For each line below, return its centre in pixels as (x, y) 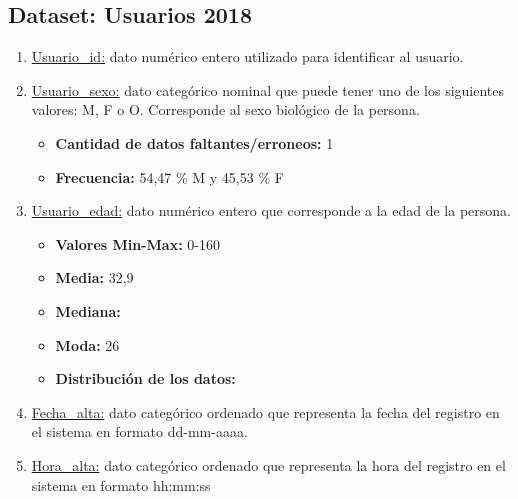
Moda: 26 (87, 344)
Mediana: (88, 310)
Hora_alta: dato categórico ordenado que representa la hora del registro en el (268, 464)
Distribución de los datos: (145, 378)
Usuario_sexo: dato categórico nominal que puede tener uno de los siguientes (268, 89)
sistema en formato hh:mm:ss (121, 484)
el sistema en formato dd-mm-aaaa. (139, 431)
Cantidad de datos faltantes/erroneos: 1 (194, 142)
